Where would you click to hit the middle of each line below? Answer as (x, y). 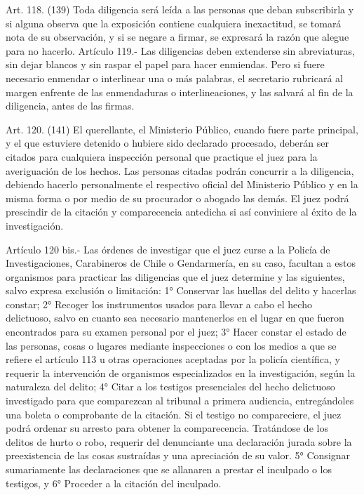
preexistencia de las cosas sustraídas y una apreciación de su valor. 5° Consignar (178, 455)
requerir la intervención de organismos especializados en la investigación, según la (181, 372)
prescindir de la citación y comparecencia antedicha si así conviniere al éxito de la (181, 212)
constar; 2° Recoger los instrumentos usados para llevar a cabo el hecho (159, 304)
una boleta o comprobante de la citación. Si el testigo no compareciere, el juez (174, 414)
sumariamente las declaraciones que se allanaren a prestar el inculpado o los (169, 469)
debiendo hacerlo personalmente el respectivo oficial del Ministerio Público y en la (182, 184)
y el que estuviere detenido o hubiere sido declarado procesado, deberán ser (167, 143)
